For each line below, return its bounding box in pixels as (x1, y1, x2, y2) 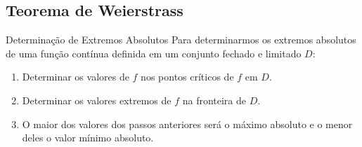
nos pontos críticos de (141, 69, 234, 84)
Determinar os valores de (22, 69, 129, 84)
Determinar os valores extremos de (22, 92, 172, 107)
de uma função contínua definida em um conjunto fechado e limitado (6, 45, 302, 60)
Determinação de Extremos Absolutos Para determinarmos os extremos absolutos (6, 32, 356, 47)
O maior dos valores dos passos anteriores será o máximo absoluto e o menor (22, 116, 353, 131)
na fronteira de (182, 92, 247, 107)
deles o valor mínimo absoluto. (22, 130, 154, 145)
